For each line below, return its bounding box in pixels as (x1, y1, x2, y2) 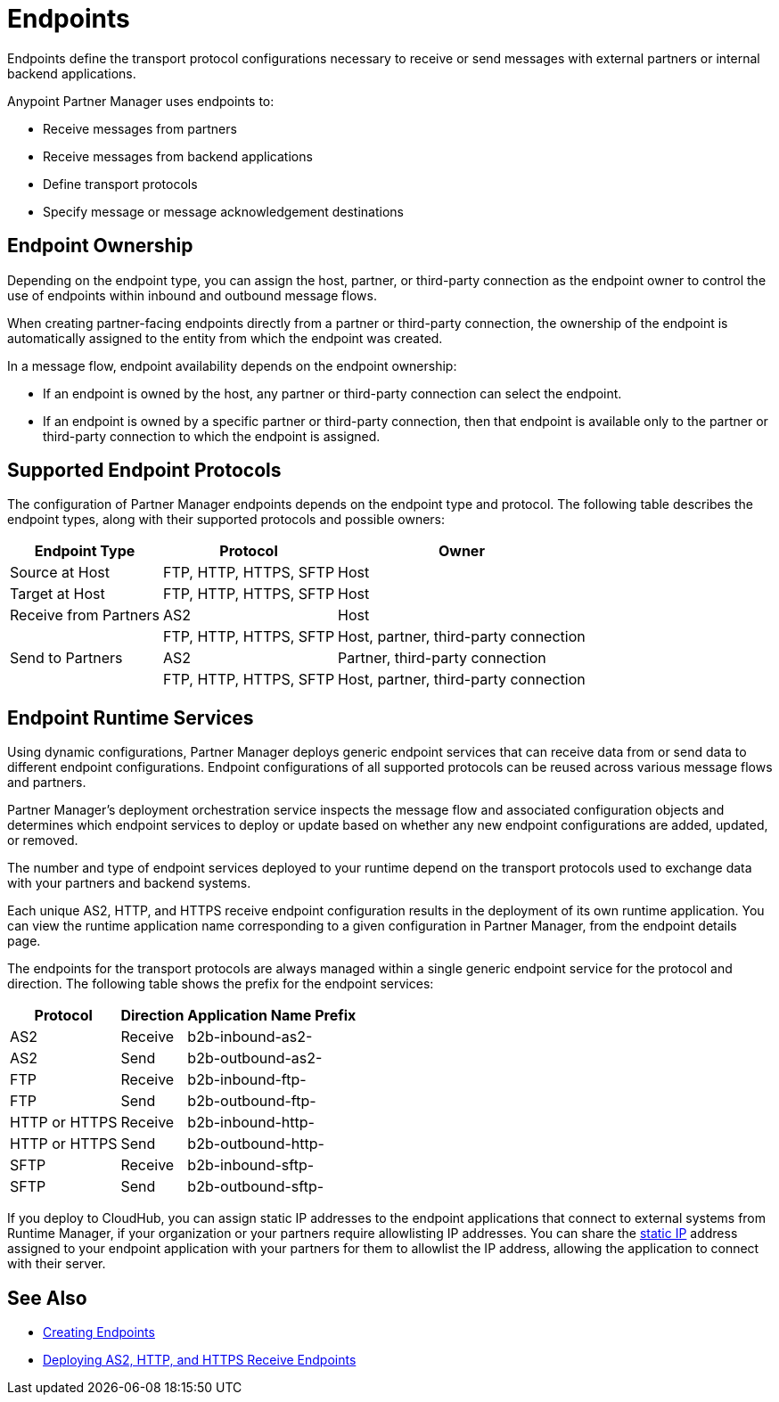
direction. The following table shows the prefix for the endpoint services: (7, 976, 434, 992)
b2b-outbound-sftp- (187, 1177, 324, 1196)
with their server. (7, 1256, 106, 1272)
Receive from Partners (10, 606, 160, 625)
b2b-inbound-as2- (187, 1028, 313, 1046)
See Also (7, 1286, 87, 1309)
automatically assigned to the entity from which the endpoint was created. (7, 330, 443, 346)
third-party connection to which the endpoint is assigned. (43, 428, 381, 444)
